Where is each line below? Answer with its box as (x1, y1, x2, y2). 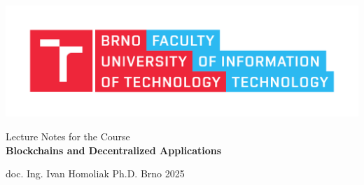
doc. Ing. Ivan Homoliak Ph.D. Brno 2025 (6, 166, 185, 181)
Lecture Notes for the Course (6, 129, 130, 144)
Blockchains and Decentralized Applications (6, 142, 222, 157)
